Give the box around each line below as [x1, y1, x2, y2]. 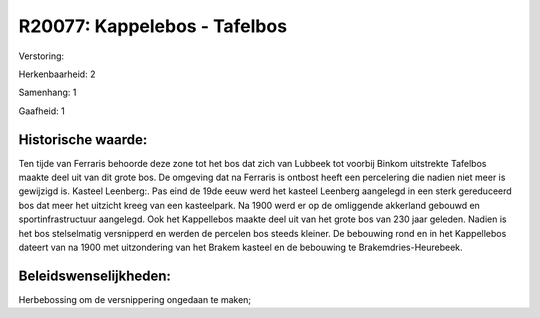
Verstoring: [18, 50, 65, 62]
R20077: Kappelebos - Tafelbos [18, 15, 288, 37]
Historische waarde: [18, 131, 148, 148]
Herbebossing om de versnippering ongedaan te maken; [18, 293, 252, 305]
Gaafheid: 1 [18, 105, 65, 117]
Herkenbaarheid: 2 [18, 68, 96, 80]
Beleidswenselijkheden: [18, 267, 172, 284]
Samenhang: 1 [18, 86, 77, 99]
